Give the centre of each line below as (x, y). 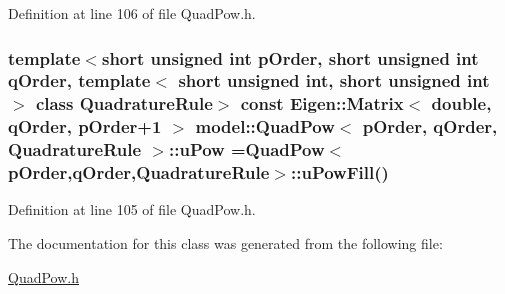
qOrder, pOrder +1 (85, 126)
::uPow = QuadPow (247, 149)
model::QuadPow (265, 126)
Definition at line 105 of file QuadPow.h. (132, 209)
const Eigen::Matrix (322, 103)
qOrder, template (79, 80)
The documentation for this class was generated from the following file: (225, 243)
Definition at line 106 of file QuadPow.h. (132, 13)
